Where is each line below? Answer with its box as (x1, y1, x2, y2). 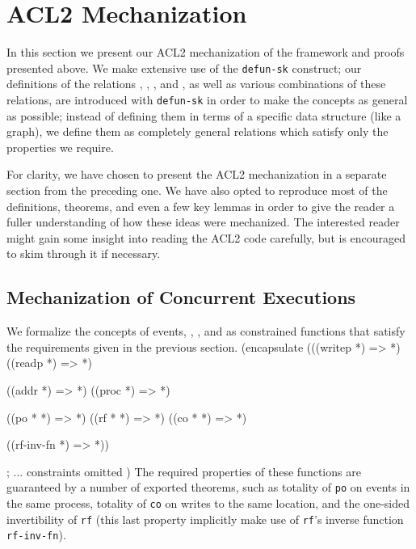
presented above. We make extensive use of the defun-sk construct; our (6, 59, 362, 76)
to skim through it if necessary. (6, 245, 161, 262)
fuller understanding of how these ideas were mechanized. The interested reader (6, 213, 400, 230)
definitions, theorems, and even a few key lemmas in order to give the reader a (6, 197, 395, 214)
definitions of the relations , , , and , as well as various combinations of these (6, 75, 386, 92)
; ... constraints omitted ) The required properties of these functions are (6, 462, 361, 479)
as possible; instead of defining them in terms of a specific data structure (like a (6, 107, 401, 124)
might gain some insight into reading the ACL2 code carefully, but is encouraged (6, 229, 406, 246)
